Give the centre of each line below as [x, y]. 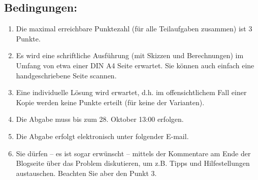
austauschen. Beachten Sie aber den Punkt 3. [86, 173]
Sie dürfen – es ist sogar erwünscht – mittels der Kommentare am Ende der [133, 153]
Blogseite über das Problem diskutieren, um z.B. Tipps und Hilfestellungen [133, 163]
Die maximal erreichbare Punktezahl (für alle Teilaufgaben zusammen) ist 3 [134, 29]
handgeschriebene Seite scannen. [66, 75]
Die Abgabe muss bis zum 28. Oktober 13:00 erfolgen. [100, 119]
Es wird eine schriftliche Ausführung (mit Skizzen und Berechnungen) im [130, 55]
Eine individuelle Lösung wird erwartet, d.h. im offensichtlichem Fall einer [131, 92]
